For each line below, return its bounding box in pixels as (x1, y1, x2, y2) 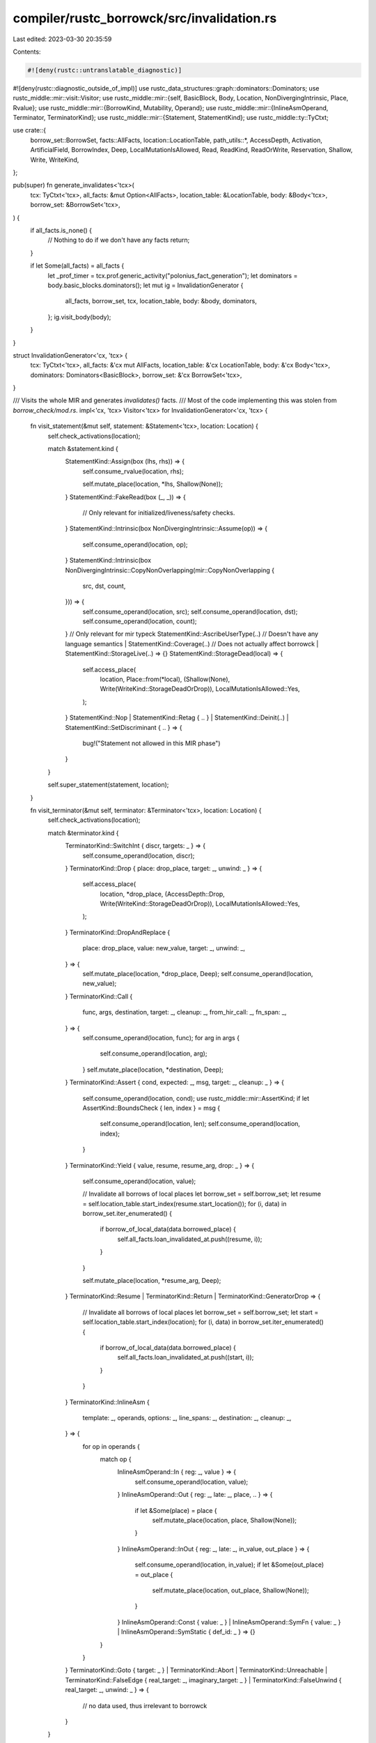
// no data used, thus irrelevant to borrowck (82, 1701, 207, 1710)
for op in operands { (82, 1442, 141, 1450)
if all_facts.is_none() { (30, 226, 93, 234)
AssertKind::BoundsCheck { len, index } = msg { (82, 1104, 221, 1112)
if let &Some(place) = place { (134, 1506, 217, 1514)
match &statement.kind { (47, 445, 118, 453)
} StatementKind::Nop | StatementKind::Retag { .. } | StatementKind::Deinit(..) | (65, 713, 289, 722)
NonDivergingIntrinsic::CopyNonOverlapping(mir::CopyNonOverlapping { (65, 565, 275, 574)
